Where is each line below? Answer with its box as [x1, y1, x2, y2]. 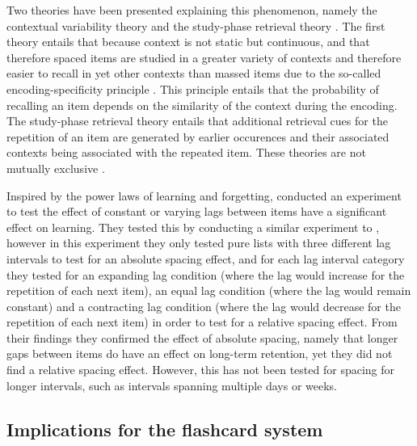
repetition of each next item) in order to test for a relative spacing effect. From [6, 313, 398, 330]
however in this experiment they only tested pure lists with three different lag [6, 234, 391, 251]
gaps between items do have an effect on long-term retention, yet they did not [6, 345, 393, 362]
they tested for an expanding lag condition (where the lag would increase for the [6, 266, 405, 283]
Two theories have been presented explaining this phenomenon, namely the [6, 2, 377, 18]
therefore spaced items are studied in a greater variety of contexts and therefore [6, 48, 402, 65]
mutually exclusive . [6, 159, 105, 176]
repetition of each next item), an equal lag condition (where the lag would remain [6, 282, 411, 299]
